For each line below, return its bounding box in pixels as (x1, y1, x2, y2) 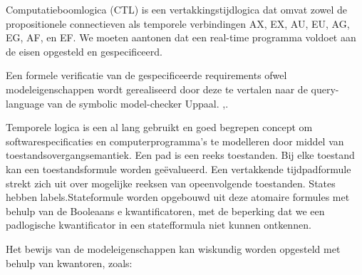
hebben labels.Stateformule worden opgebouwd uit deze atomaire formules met (6, 190, 350, 204)
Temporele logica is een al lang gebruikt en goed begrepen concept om (6, 120, 313, 135)
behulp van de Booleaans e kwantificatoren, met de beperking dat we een (6, 203, 325, 218)
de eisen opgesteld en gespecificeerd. (6, 43, 162, 58)
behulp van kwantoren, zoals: (6, 255, 133, 270)
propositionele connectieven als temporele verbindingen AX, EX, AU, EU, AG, (6, 16, 350, 31)
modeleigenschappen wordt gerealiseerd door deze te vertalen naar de (6, 81, 308, 96)
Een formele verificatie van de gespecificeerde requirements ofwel (6, 68, 287, 83)
